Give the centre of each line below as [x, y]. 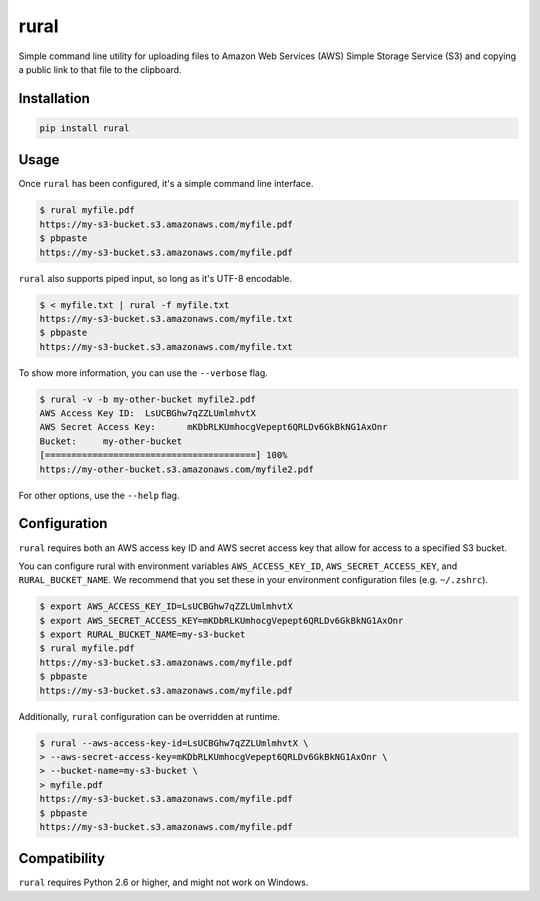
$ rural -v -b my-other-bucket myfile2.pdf [148, 399]
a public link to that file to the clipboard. [100, 69]
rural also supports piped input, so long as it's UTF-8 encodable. [155, 278]
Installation [54, 98]
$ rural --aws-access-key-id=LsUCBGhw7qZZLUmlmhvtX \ [174, 743]
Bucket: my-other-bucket [111, 441]
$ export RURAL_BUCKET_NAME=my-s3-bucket [142, 634]
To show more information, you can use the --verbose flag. [143, 372]
